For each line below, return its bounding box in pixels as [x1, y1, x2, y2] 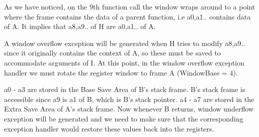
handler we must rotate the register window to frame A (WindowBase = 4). [4, 67, 238, 77]
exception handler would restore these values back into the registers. [4, 123, 214, 133]
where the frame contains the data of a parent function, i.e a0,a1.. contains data [4, 11, 251, 21]
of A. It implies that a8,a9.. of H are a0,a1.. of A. [4, 21, 156, 31]
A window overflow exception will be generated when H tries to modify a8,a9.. [4, 37, 245, 48]
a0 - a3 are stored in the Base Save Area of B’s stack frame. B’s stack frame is [4, 84, 245, 94]
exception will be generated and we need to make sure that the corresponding [4, 113, 243, 123]
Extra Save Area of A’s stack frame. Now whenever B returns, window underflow [4, 103, 253, 114]
